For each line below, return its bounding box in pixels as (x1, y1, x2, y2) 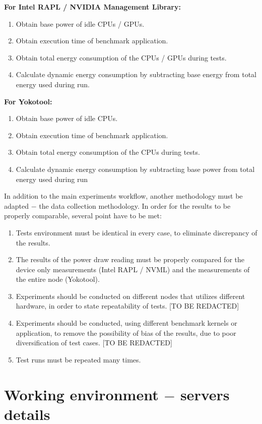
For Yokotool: (4, 96, 52, 106)
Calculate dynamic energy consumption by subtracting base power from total (16, 163, 255, 174)
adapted (4, 200, 29, 211)
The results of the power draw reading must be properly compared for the (16, 254, 245, 265)
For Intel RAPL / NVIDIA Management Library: (4, 2, 181, 12)
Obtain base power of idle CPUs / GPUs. (16, 18, 145, 29)
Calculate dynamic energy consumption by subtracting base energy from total (16, 69, 256, 80)
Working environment (4, 384, 159, 404)
